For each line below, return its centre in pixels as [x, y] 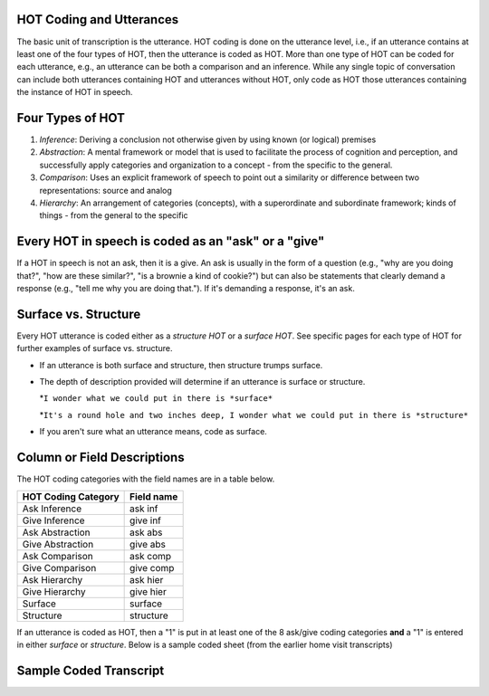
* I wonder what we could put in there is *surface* [156, 398]
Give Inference [53, 520]
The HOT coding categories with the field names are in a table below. [146, 479]
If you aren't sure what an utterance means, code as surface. [153, 432]
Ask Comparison [58, 556]
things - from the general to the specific [114, 215]
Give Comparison [59, 567]
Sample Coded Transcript [91, 670]
